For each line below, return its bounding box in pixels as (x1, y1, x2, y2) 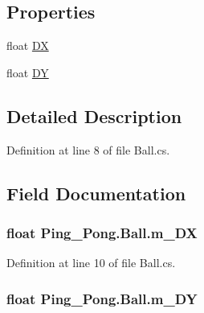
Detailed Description (6, 103, 182, 128)
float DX (6, 37, 49, 54)
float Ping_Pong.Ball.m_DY (6, 288, 198, 308)
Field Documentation (6, 180, 186, 205)
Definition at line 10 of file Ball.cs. (6, 254, 176, 271)
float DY (6, 64, 49, 80)
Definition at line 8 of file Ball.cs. (6, 141, 170, 158)
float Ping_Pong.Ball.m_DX (6, 222, 198, 242)
